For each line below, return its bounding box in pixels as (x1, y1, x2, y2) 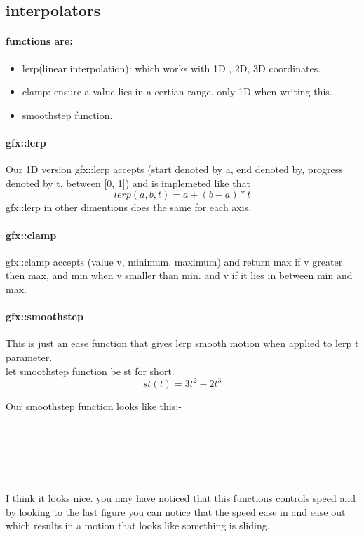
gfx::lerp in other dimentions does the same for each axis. (6, 200, 252, 215)
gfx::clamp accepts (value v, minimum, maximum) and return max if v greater (6, 254, 343, 268)
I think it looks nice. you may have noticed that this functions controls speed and (6, 491, 356, 505)
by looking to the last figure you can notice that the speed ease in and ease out (6, 504, 346, 519)
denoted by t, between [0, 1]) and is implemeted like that (6, 175, 250, 190)
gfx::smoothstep (6, 309, 83, 324)
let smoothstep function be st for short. (6, 363, 175, 378)
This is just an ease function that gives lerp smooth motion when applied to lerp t (6, 336, 359, 351)
